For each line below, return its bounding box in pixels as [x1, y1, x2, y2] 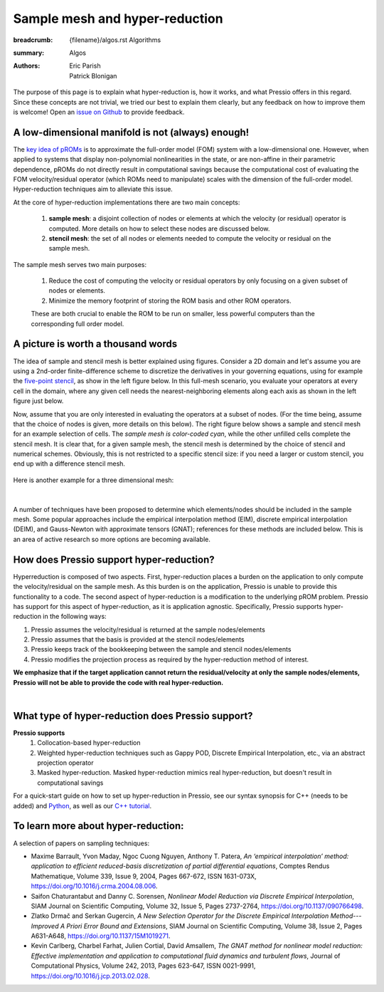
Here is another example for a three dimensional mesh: [13, 476, 174, 484]
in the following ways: [43, 612, 107, 621]
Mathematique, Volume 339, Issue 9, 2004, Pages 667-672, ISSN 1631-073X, [31, 872, 257, 880]
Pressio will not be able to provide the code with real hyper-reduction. [13, 678, 224, 686]
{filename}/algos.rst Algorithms [69, 36, 161, 44]
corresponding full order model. [31, 319, 124, 328]
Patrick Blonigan [69, 71, 117, 80]
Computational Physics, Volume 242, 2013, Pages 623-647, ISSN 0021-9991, [31, 961, 256, 970]
